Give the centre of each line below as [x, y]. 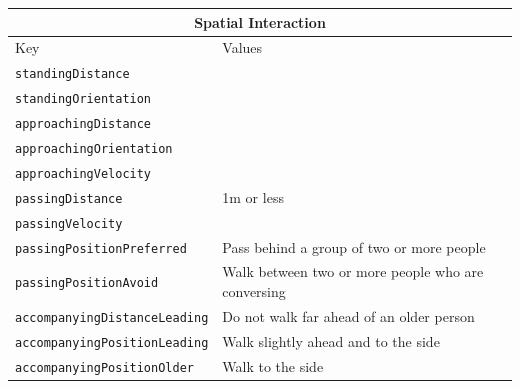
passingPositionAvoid [87, 283]
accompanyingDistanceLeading [112, 317]
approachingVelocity [83, 173]
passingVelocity [69, 223]
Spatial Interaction [260, 21]
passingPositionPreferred [101, 248]
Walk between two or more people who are [353, 271]
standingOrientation [83, 99]
